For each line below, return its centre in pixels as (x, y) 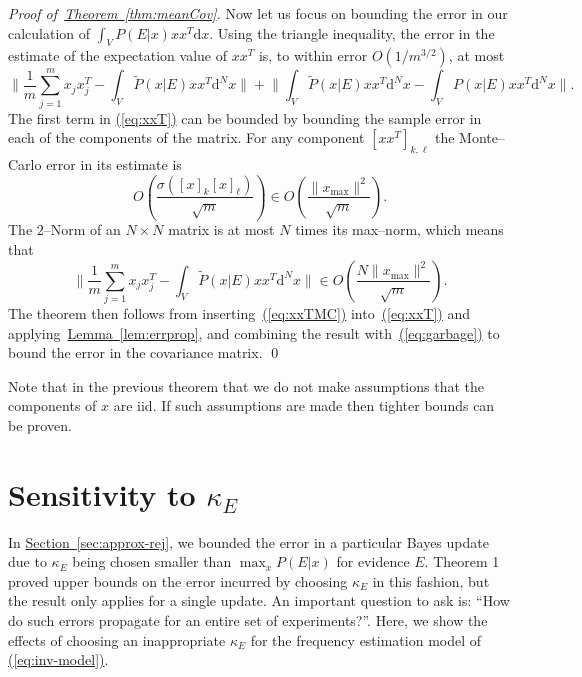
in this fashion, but (431, 580)
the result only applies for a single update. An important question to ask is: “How (259, 600)
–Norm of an (82, 229)
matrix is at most (221, 229)
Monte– (482, 137)
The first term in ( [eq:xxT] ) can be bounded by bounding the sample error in (245, 117)
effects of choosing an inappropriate (117, 639)
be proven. (40, 424)
